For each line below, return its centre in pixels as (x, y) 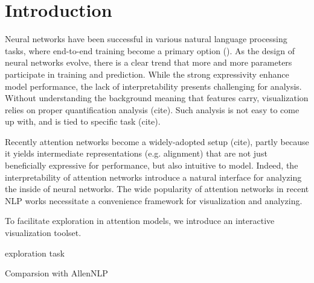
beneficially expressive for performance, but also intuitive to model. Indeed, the (152, 165)
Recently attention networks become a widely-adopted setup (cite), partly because (157, 141)
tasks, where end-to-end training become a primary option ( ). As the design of (150, 50)
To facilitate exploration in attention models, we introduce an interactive (140, 221)
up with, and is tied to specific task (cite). (83, 121)
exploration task (35, 253)
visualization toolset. (43, 233)
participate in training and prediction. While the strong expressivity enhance (147, 74)
